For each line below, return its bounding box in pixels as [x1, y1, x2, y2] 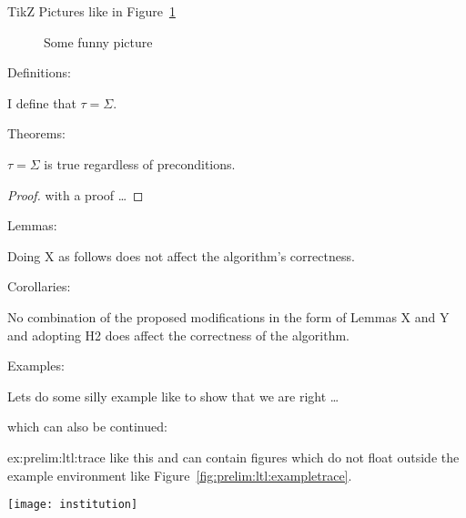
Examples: [7, 356, 65, 375]
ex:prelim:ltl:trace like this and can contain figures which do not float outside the [7, 447, 460, 466]
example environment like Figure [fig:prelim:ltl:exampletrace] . [7, 465, 352, 484]
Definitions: [7, 63, 71, 82]
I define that [7, 93, 76, 112]
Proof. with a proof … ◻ [7, 185, 144, 204]
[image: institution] [7, 498, 138, 512]
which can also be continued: [7, 417, 167, 436]
